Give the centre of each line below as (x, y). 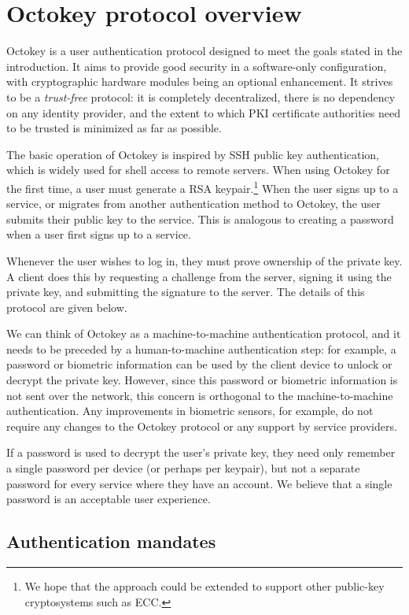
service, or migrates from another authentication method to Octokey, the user (193, 204)
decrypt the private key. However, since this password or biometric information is (202, 380)
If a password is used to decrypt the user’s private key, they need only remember (201, 452)
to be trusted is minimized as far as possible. (114, 128)
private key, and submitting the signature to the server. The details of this (186, 292)
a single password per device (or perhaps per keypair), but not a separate (183, 468)
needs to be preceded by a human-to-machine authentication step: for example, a (201, 348)
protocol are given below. (67, 307)
